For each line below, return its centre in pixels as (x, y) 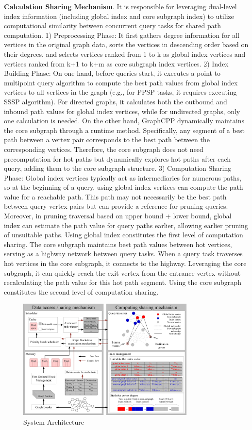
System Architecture (54, 422)
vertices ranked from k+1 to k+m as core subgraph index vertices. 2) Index (116, 63)
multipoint (20, 82)
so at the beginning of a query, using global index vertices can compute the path (124, 187)
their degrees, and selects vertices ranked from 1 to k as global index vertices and (125, 54)
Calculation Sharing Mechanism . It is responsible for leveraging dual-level (120, 6)
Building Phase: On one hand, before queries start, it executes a (99, 73)
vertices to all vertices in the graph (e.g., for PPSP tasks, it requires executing (120, 92)
